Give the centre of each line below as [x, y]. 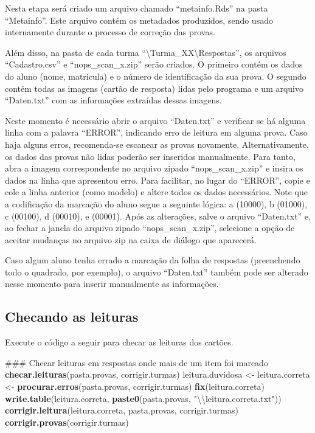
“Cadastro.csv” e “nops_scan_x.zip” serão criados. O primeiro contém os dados [154, 64]
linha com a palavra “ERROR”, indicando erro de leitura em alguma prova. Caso [156, 132]
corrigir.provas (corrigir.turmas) [67, 422]
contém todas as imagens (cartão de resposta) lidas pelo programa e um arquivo [154, 88]
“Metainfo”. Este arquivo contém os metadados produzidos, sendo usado [139, 20]
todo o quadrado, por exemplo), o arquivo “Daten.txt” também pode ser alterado [157, 272]
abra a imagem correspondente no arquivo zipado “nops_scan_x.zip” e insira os [154, 168]
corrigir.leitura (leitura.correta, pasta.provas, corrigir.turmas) [122, 410]
